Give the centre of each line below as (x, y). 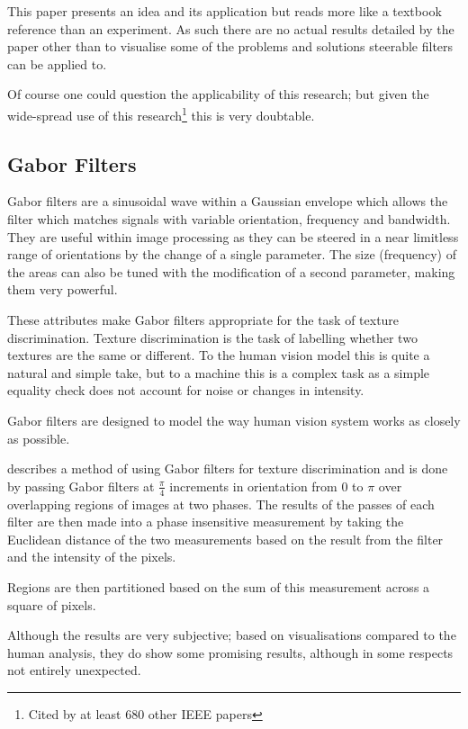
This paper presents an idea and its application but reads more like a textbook (225, 11)
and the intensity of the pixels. (92, 557)
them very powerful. (63, 289)
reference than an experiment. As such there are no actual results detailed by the (231, 28)
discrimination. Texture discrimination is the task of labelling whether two (212, 337)
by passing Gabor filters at (81, 486)
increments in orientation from (253, 486)
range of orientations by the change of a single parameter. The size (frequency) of (232, 254)
